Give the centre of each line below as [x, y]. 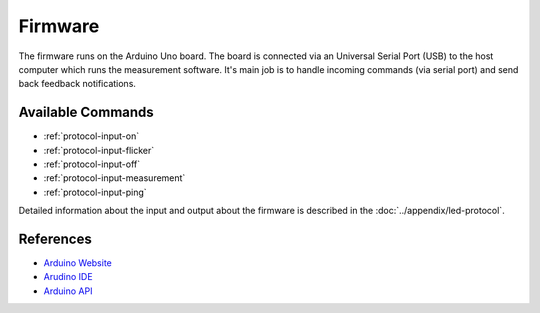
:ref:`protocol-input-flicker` [99, 150]
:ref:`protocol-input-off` [92, 164]
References [55, 239]
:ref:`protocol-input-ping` [95, 192]
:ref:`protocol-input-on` [91, 136]
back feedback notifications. [77, 84]
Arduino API [68, 291]
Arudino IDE [68, 277]
